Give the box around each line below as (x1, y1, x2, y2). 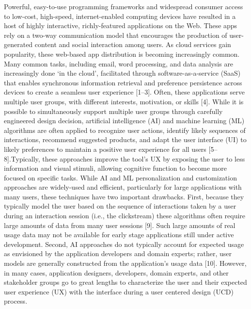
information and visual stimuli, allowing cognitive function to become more (4, 163, 227, 173)
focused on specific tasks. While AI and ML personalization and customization (4, 172, 237, 182)
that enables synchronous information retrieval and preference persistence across (4, 77, 242, 87)
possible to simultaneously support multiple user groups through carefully (4, 106, 223, 116)
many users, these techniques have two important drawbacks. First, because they (4, 191, 244, 201)
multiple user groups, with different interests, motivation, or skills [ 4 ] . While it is (4, 96, 244, 106)
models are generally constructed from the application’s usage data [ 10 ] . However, (4, 258, 247, 268)
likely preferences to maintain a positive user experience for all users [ (4, 144, 211, 154)
